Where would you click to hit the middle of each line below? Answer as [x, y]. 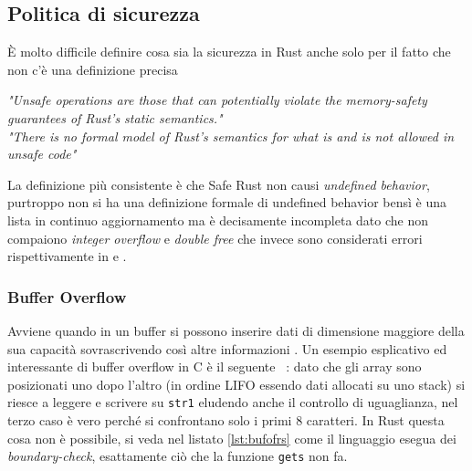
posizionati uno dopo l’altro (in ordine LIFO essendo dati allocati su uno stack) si [236, 384]
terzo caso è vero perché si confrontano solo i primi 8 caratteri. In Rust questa [226, 419]
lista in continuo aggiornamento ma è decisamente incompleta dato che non [218, 220]
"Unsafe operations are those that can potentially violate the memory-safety [217, 100]
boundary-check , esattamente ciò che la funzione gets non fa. [178, 456]
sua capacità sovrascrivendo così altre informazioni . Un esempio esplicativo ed [227, 348]
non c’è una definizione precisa [93, 69]
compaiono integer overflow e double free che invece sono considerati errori [215, 238]
